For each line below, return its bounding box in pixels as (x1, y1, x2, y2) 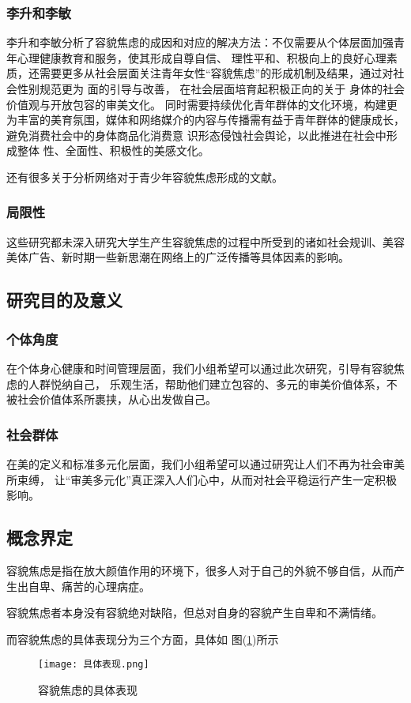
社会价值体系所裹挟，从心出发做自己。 (17, 391, 217, 408)
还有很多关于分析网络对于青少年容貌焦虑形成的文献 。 (6, 168, 283, 185)
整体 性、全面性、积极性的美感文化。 (17, 142, 209, 159)
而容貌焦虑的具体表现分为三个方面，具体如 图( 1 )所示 (6, 630, 279, 647)
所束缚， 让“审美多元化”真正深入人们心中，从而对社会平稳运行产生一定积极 (6, 471, 397, 487)
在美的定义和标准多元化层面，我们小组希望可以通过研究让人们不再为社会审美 (6, 455, 405, 472)
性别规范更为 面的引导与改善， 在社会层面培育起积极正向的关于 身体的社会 (17, 81, 405, 96)
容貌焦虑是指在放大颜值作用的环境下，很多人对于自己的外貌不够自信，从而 (6, 562, 394, 578)
